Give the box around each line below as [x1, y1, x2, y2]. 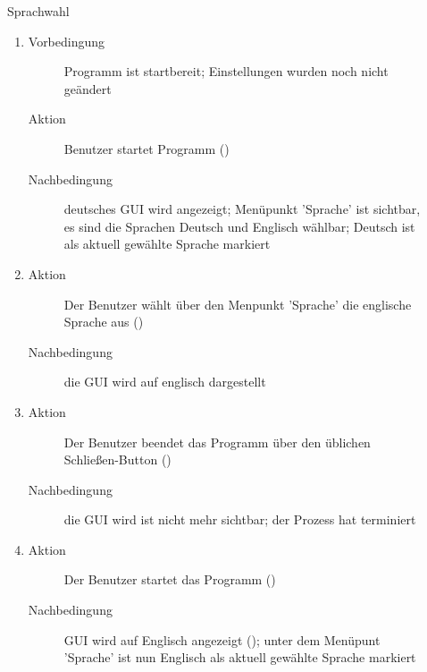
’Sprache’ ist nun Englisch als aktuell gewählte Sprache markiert [63, 648, 416, 667]
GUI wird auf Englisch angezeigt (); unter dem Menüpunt [63, 630, 381, 649]
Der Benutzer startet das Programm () [63, 570, 276, 589]
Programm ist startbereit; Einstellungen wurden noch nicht [63, 62, 389, 81]
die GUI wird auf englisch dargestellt [63, 372, 266, 391]
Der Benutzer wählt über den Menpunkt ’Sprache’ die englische [63, 294, 412, 313]
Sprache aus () [63, 312, 144, 331]
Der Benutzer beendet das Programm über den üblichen [63, 432, 371, 451]
